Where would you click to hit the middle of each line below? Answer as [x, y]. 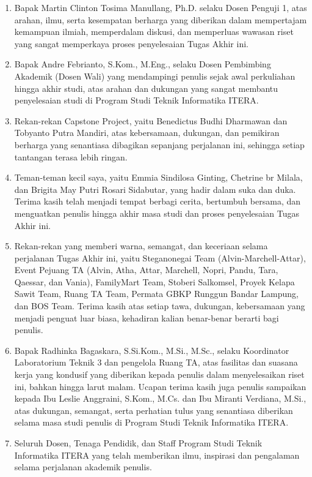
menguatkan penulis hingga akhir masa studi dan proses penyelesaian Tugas [157, 213]
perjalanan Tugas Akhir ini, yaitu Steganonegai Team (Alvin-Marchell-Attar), [160, 257]
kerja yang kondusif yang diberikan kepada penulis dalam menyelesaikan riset [159, 374]
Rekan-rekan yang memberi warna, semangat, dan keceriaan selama [141, 246]
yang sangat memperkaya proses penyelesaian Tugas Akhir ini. [131, 43]
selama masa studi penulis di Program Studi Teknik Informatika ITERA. [151, 422]
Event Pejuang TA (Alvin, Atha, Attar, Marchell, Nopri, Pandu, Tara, [146, 270]
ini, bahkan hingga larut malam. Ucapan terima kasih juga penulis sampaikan [160, 386]
